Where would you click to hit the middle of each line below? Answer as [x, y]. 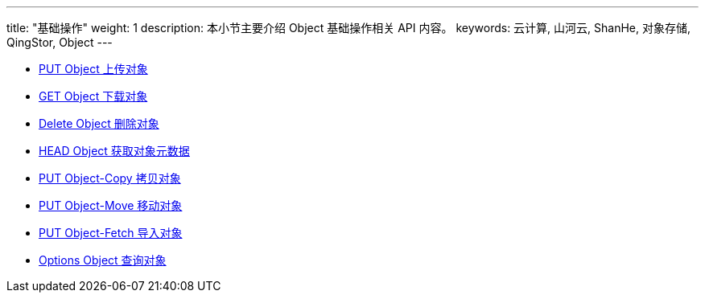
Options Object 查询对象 [103, 260]
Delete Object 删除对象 [99, 123]
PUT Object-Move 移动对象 [111, 205]
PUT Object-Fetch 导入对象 [111, 233]
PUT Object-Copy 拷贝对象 [110, 178]
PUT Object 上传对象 [93, 69]
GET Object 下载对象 [93, 96]
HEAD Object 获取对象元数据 [114, 151]
